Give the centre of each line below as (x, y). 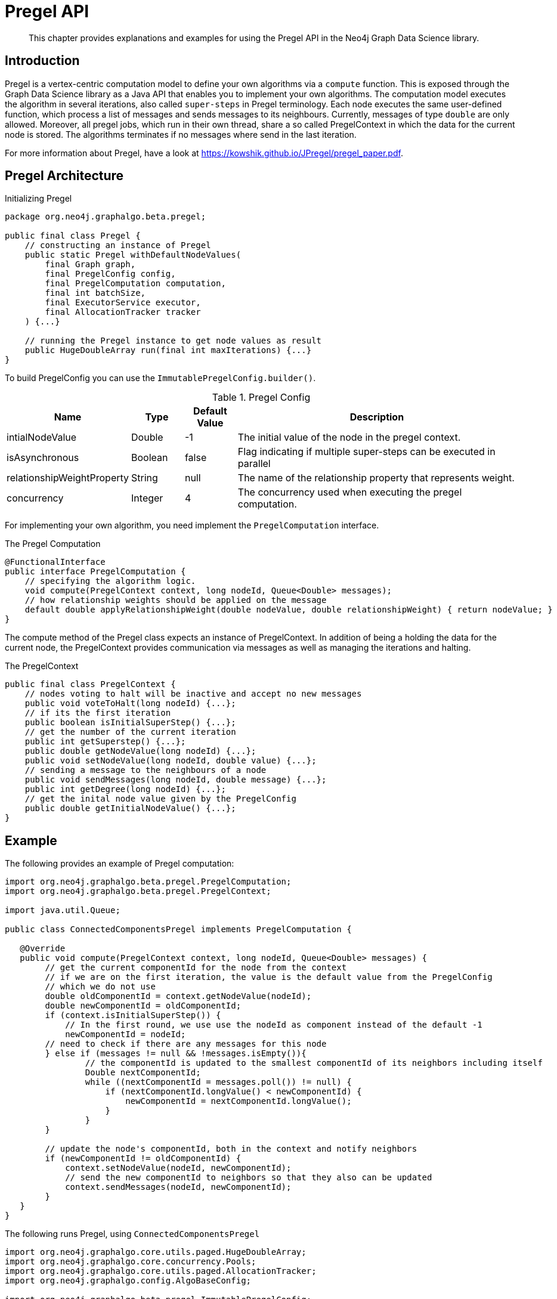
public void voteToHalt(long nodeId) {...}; (130, 703)
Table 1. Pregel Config (261, 398)
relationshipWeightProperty (68, 478)
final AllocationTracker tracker (123, 312)
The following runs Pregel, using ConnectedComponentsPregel (132, 1234)
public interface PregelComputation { (95, 572)
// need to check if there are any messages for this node (186, 1044)
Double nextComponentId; (143, 1073)
